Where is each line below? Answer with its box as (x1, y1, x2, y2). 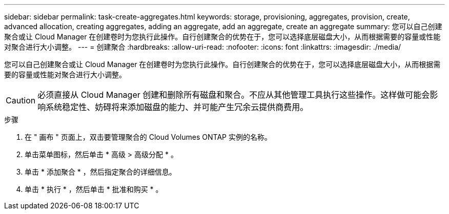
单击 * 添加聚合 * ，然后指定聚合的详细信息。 (25, 167, 176, 176)
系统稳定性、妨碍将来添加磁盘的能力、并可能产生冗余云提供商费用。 (46, 102, 309, 112)
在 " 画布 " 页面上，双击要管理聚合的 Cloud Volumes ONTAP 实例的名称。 (25, 133, 272, 141)
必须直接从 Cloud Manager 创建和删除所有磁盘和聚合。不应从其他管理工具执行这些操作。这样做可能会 (37, 90, 430, 100)
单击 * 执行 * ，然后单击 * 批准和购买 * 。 (25, 185, 163, 194)
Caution (6, 95, 36, 105)
